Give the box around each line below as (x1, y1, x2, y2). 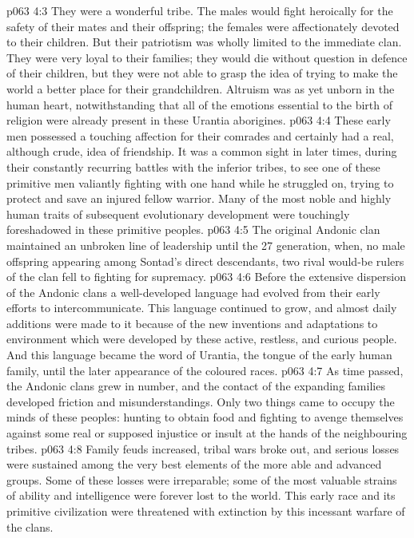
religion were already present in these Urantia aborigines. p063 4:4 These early (6, 112, 391, 129)
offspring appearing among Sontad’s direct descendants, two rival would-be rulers (6, 252, 404, 269)
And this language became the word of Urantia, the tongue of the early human (6, 346, 392, 363)
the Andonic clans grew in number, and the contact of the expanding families (6, 378, 385, 394)
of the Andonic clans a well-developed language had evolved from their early (6, 283, 380, 300)
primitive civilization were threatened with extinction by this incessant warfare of (6, 503, 405, 519)
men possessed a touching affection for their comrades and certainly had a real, (6, 127, 394, 144)
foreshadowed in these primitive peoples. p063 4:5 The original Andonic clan (6, 221, 380, 238)
